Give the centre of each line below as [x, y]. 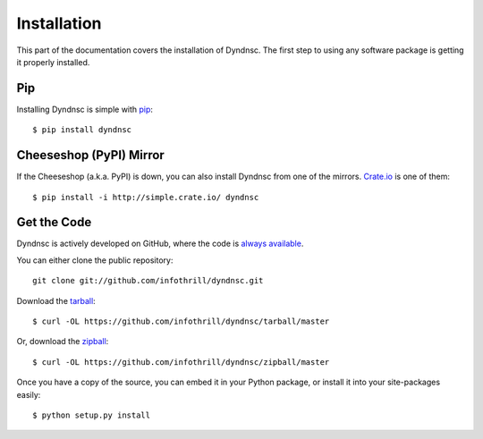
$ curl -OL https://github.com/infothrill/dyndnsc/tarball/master [181, 321]
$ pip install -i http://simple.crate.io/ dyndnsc [146, 197]
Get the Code [54, 222]
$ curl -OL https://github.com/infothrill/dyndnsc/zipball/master [181, 362]
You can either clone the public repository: [95, 260]
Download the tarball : [56, 300]
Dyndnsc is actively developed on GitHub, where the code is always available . [160, 244]
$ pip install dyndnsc [82, 130]
